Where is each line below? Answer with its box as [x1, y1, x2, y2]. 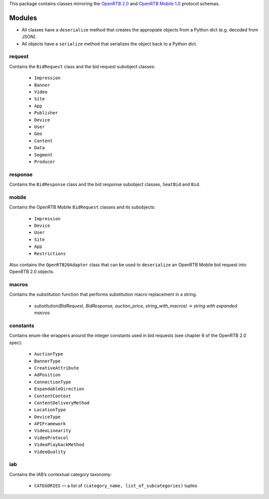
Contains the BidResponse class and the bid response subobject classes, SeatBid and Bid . [9, 181, 201, 187]
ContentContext [34, 393, 72, 399]
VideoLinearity [34, 428, 72, 434]
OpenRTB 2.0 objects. [9, 269, 55, 275]
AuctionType [34, 351, 63, 357]
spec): [9, 339, 22, 345]
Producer [34, 159, 56, 165]
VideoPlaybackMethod [34, 442, 85, 448]
